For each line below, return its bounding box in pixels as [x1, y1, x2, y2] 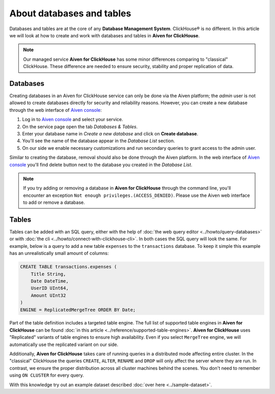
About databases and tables [9, 8, 131, 19]
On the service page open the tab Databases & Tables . [22, 123, 138, 130]
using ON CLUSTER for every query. [9, 372, 84, 378]
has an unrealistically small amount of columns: [9, 250, 109, 257]
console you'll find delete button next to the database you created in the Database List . [9, 161, 193, 168]
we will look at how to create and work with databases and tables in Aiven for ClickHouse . [9, 32, 200, 38]
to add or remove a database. [23, 199, 85, 205]
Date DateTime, [31, 278, 69, 284]
